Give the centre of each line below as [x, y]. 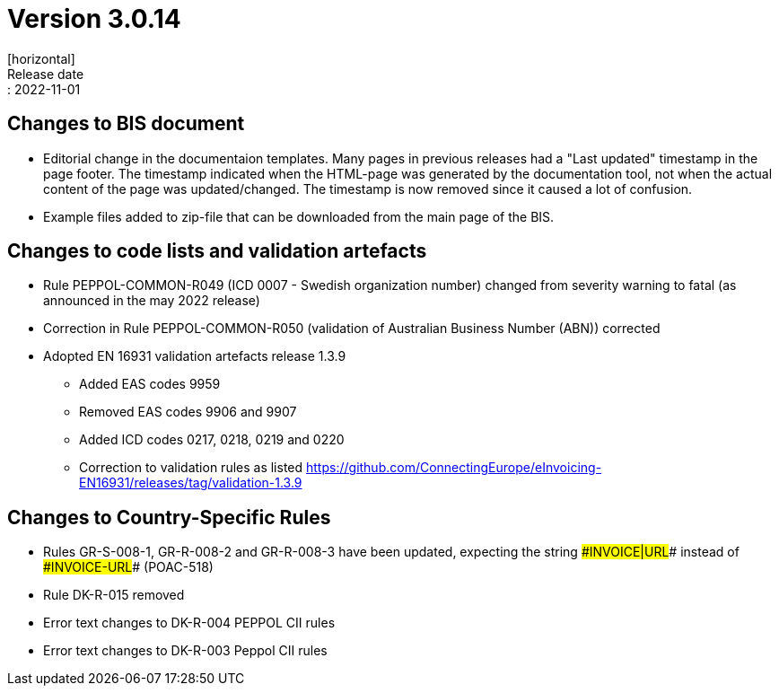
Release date [46, 74]
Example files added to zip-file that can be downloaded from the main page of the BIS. [299, 216]
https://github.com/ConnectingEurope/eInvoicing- [454, 468]
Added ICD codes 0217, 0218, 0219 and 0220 [212, 440]
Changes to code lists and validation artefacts [217, 251]
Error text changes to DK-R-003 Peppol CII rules [185, 651]
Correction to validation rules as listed [191, 468]
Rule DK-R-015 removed [114, 595]
